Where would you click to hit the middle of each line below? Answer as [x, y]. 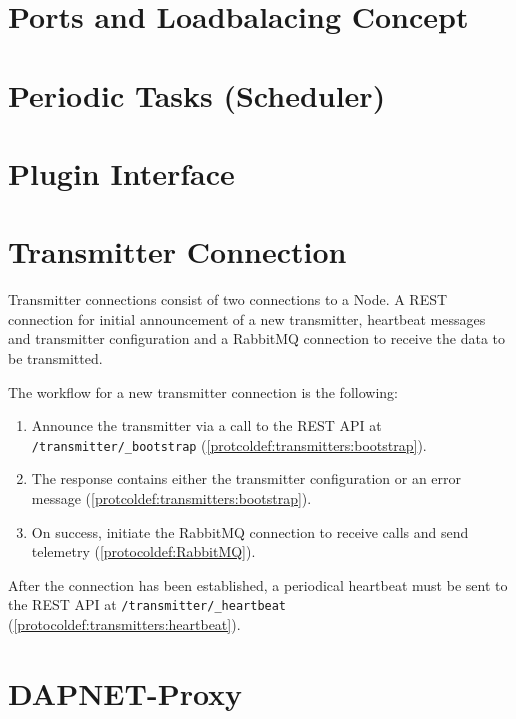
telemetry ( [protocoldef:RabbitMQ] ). [143, 551]
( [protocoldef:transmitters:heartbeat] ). [124, 624]
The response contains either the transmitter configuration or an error [246, 478]
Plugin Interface [121, 172]
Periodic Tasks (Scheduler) [197, 94]
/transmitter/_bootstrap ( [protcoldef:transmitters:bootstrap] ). [229, 444]
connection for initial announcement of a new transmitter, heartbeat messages [247, 318]
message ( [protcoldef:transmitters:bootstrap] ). [171, 498]
